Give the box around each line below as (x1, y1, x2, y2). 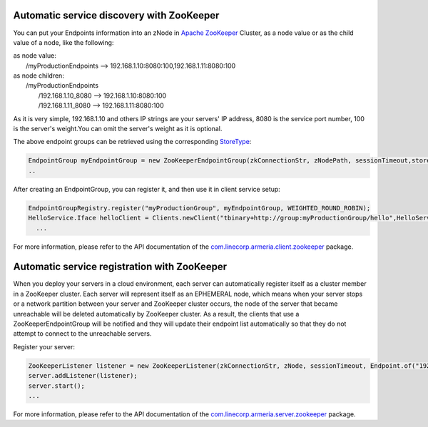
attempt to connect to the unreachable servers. (13, 329, 152, 338)
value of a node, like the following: (13, 38, 114, 46)
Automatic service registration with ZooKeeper (13, 261, 228, 273)
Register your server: (13, 342, 75, 351)
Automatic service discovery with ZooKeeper (13, 9, 220, 21)
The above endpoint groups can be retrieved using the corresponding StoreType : (13, 138, 252, 146)
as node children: (13, 71, 64, 80)
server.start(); (28, 381, 86, 390)
